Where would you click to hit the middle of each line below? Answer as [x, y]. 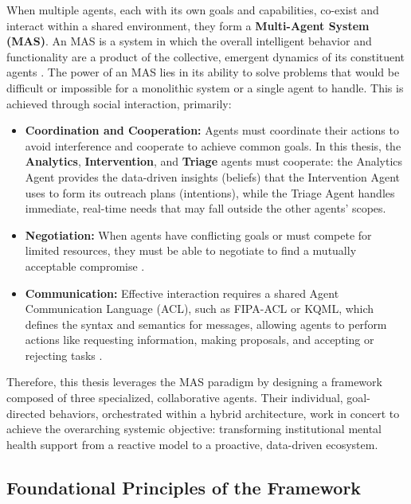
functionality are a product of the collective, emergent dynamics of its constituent [206, 56]
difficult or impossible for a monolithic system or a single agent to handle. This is [205, 87]
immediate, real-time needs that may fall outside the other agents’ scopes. [205, 208]
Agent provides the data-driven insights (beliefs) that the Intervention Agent [213, 176]
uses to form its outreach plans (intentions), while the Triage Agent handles [210, 192]
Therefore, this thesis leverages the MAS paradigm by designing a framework [194, 382]
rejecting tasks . [64, 355]
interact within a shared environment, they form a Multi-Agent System [188, 25]
